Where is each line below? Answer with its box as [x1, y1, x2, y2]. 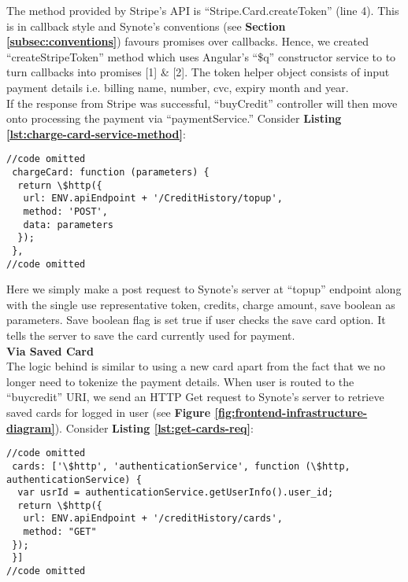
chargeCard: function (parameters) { [12, 167, 210, 178]
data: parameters [23, 219, 114, 230]
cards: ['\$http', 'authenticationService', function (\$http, [12, 460, 351, 472]
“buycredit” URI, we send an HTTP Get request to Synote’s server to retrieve [6, 389, 384, 405]
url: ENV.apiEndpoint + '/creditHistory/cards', [23, 513, 283, 525]
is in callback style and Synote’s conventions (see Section [6, 17, 286, 34]
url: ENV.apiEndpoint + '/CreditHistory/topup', [23, 193, 283, 204]
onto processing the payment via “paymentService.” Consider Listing [6, 110, 342, 127]
